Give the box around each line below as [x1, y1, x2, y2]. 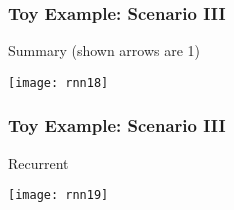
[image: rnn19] [8, 188, 109, 203]
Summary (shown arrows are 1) [8, 40, 201, 61]
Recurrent [8, 152, 69, 173]
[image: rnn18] [8, 75, 109, 90]
